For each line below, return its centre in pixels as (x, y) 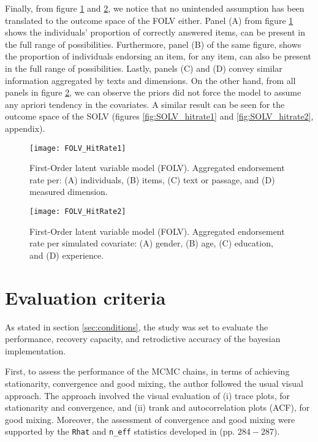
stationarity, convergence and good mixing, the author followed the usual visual (154, 383)
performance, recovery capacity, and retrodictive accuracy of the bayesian (143, 339)
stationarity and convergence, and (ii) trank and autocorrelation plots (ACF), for (157, 407)
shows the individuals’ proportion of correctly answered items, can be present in (155, 32)
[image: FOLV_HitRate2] (78, 211)
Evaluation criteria (85, 297)
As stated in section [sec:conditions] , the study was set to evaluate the (137, 326)
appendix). (25, 128)
